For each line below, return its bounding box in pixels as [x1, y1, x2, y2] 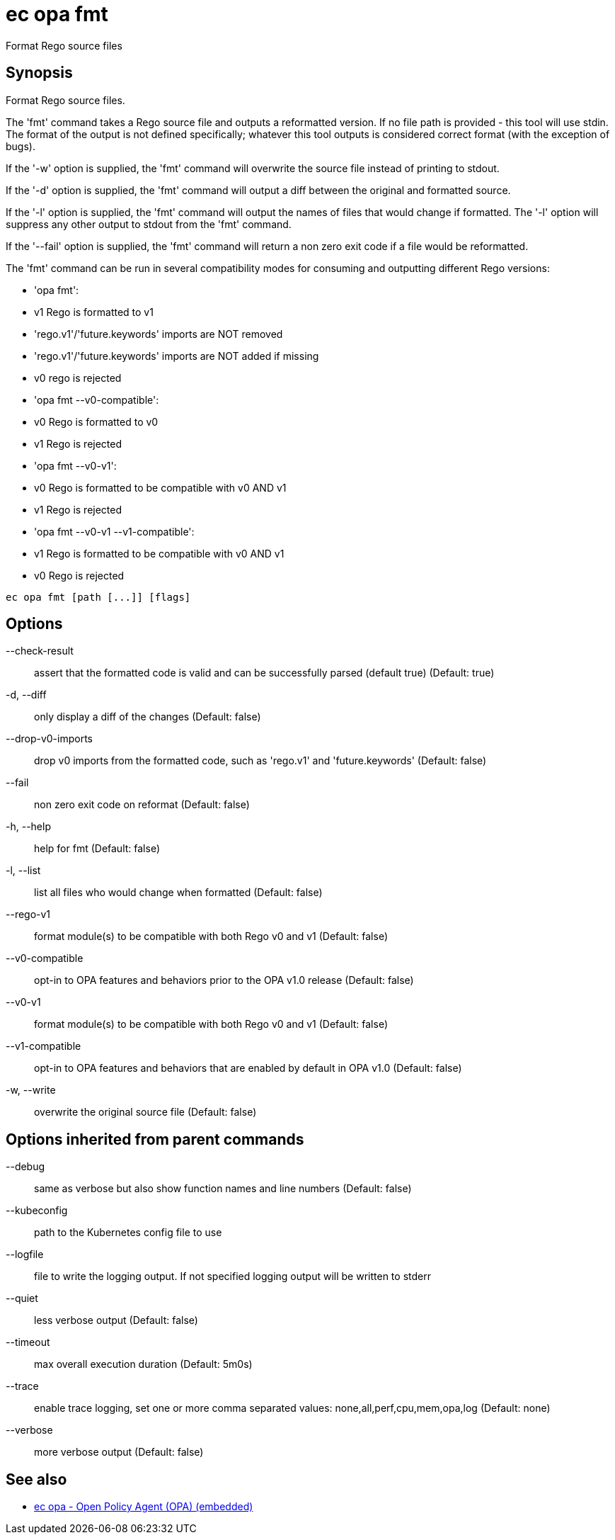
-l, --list [6, 864, 41, 877]
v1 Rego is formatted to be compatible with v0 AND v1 [34, 547, 284, 560]
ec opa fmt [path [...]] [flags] [6, 591, 191, 603]
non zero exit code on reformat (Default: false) [34, 798, 250, 811]
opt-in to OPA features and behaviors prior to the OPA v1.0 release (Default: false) [34, 974, 414, 987]
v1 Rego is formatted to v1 [34, 305, 154, 318]
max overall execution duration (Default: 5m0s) [34, 1358, 253, 1371]
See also [6, 1470, 67, 1488]
